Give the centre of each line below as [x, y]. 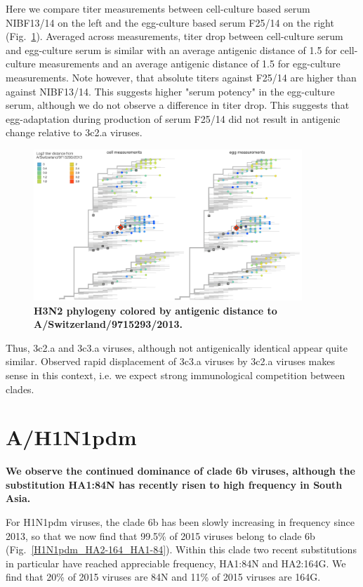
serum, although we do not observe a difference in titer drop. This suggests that [178, 105]
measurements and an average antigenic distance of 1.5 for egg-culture [190, 64]
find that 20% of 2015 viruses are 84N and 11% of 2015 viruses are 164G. [163, 577]
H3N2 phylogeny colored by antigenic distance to [156, 310]
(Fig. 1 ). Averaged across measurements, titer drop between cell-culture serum [174, 36]
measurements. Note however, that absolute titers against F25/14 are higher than [181, 77]
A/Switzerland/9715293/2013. [108, 324]
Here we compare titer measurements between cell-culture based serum [158, 8]
